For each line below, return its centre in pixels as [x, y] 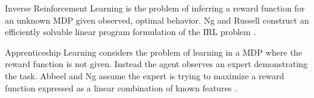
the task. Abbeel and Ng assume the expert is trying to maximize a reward [145, 75]
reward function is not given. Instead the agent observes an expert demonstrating [156, 64]
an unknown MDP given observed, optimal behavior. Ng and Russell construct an [157, 20]
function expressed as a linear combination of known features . [121, 87]
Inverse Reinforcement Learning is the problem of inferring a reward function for [155, 8]
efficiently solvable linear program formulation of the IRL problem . [131, 32]
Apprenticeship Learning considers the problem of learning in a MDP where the [154, 52]
